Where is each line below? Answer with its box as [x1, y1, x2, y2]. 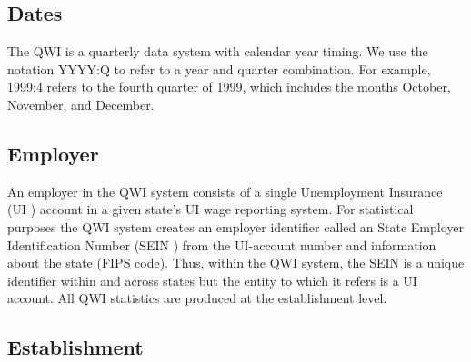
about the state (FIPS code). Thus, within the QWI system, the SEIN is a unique [7, 253, 465, 272]
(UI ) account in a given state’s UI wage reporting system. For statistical [7, 200, 414, 219]
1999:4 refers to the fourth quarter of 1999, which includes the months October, [7, 77, 451, 96]
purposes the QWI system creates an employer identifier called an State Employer [7, 217, 465, 236]
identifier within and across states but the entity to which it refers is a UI [7, 270, 417, 289]
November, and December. [7, 94, 155, 113]
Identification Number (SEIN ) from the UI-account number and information [7, 235, 436, 254]
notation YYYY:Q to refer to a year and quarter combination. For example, [7, 59, 431, 78]
